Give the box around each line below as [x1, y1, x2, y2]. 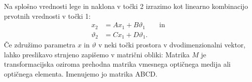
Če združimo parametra [4, 40, 75, 50]
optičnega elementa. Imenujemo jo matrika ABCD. [4, 68, 158, 79]
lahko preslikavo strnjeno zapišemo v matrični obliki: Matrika [4, 49, 190, 59]
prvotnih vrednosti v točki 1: [4, 10, 91, 21]
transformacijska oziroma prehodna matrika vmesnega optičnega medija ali [4, 59, 231, 69]
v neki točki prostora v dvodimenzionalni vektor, [98, 40, 246, 50]
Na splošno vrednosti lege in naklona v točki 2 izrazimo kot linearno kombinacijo [4, 1, 248, 11]
